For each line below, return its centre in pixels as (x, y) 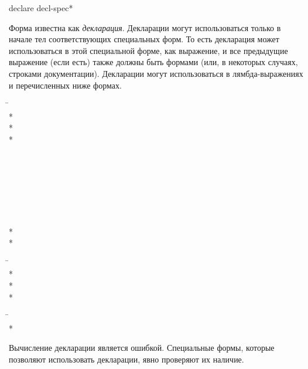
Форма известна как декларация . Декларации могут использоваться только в (145, 27)
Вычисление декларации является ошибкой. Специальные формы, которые (142, 348)
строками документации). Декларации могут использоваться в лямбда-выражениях (156, 73)
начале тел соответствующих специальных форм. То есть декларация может (144, 39)
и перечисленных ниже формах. (65, 85)
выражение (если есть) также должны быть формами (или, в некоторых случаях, (153, 62)
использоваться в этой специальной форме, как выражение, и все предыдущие (148, 50)
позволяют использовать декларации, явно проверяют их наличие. (126, 359)
